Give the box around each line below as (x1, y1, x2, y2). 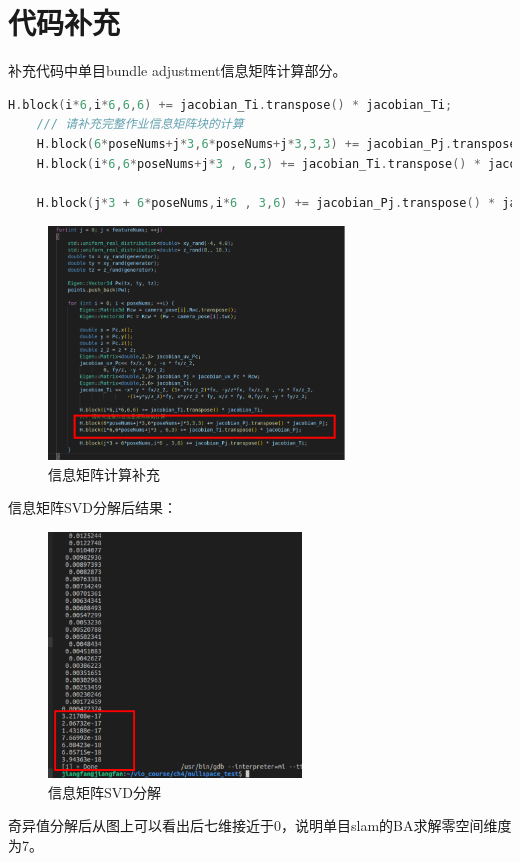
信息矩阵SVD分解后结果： (8, 497, 177, 518)
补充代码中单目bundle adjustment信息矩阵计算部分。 (8, 60, 347, 81)
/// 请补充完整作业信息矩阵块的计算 (36, 117, 244, 132)
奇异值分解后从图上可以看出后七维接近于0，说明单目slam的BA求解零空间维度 (8, 815, 512, 836)
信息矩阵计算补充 (48, 463, 160, 484)
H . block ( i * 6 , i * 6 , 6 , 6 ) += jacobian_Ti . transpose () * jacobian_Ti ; (8, 97, 453, 112)
